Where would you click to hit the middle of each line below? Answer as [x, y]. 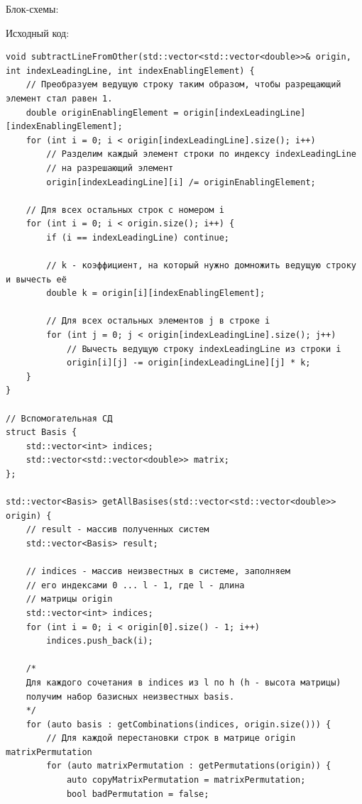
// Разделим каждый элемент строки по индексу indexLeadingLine [201, 154]
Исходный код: [38, 32]
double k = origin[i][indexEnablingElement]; [156, 293]
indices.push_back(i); [100, 641]
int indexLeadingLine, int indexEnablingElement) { [130, 71]
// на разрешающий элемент [110, 168]
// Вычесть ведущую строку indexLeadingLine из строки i [204, 349]
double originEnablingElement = [102, 112]
